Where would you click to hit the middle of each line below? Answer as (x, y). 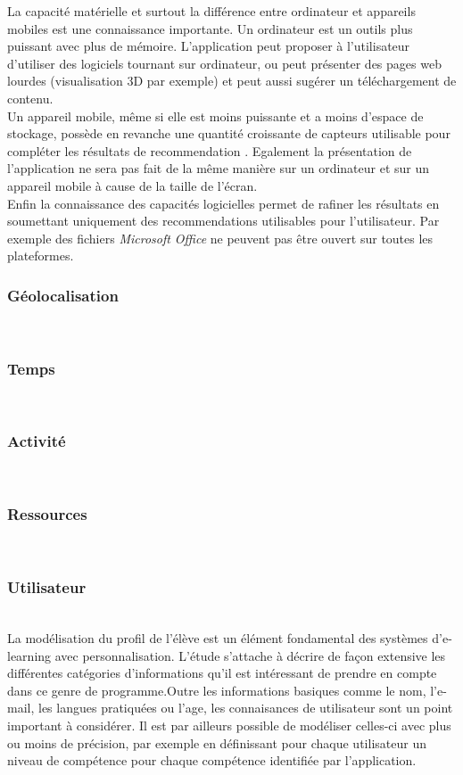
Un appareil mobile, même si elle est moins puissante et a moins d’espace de (215, 115)
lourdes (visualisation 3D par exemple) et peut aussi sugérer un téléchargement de (232, 81)
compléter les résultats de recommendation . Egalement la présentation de (210, 150)
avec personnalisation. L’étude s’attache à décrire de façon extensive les (250, 655)
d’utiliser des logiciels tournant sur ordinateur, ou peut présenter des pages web (224, 63)
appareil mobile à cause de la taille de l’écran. (132, 185)
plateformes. (41, 256)
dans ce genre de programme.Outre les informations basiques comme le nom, (217, 690)
